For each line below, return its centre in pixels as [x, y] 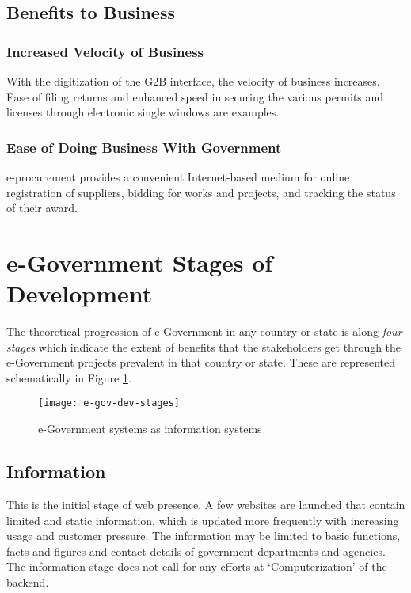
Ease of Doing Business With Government [144, 147]
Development [80, 293]
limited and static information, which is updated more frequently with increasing [203, 520]
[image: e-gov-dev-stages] [109, 403]
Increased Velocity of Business [105, 51]
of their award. [42, 208]
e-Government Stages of [140, 262]
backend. [28, 582]
